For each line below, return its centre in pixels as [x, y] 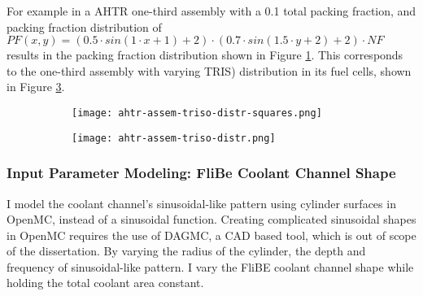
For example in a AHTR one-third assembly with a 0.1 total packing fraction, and [211, 11]
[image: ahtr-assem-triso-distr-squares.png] [197, 113]
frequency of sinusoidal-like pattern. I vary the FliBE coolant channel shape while [210, 266]
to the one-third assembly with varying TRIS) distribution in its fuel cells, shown [209, 70]
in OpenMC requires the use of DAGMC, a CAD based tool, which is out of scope [211, 235]
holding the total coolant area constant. [105, 283]
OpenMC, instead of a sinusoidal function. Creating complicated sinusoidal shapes [211, 219]
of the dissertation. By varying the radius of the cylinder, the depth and [186, 251]
